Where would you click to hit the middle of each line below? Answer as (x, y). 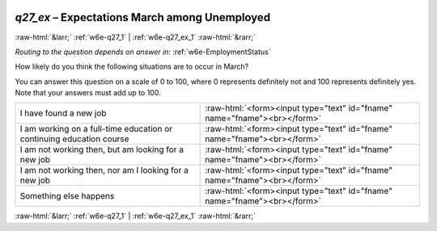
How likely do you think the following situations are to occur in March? (132, 67)
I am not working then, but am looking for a (102, 149)
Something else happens (67, 196)
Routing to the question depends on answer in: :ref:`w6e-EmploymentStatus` (143, 52)
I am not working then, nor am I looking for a (104, 170)
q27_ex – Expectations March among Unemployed (143, 17)
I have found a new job (63, 113)
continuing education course (74, 139)
